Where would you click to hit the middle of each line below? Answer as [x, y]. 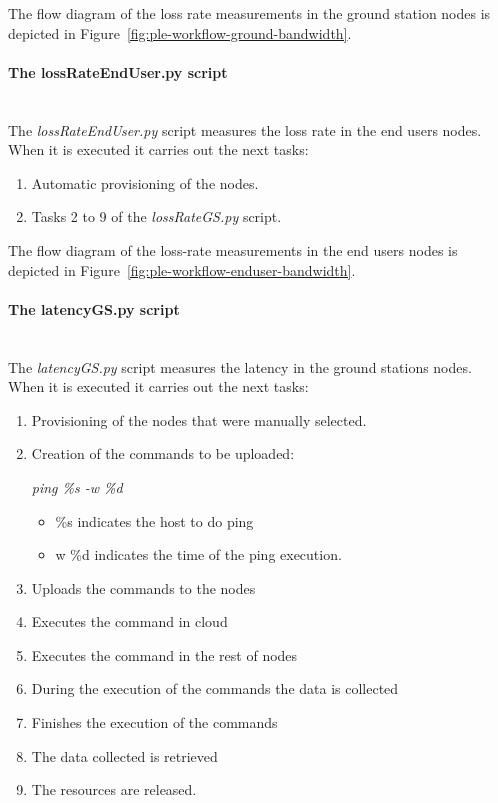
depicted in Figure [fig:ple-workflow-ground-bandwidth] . [180, 32]
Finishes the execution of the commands [154, 722]
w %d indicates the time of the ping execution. [198, 554]
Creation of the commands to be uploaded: [163, 453]
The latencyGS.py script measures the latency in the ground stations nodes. [240, 366]
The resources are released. [114, 789]
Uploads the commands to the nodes [143, 587]
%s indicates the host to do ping [154, 520]
